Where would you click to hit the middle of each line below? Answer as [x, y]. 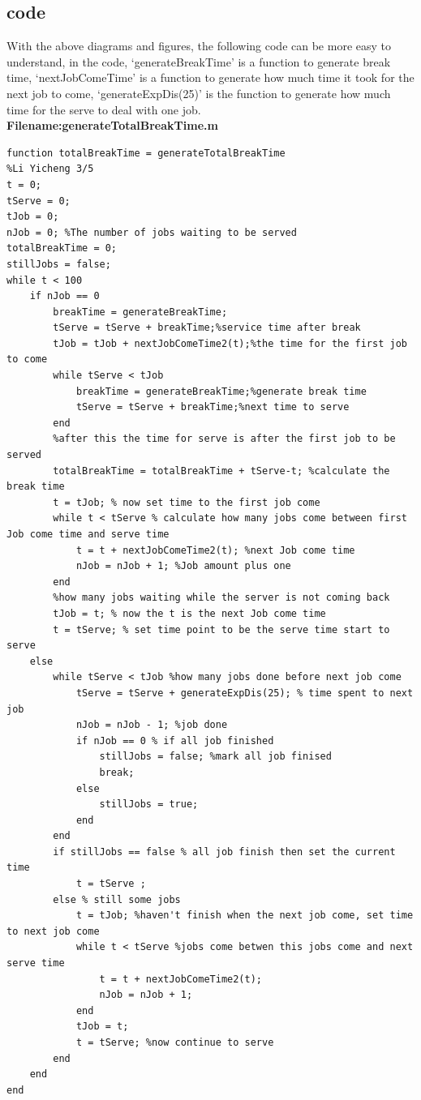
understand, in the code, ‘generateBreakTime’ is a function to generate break [199, 61]
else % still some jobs [117, 899]
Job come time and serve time [88, 535]
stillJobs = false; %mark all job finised [215, 757]
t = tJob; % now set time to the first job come [187, 502]
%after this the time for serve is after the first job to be [224, 439]
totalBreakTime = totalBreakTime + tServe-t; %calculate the [221, 471]
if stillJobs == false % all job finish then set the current [224, 852]
